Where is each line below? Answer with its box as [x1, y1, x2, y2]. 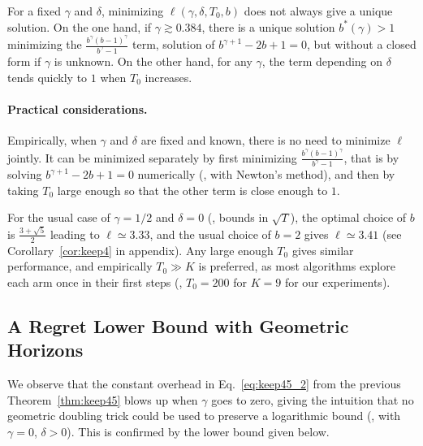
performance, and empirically [7, 258, 153, 275]
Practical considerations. [7, 100, 148, 117]
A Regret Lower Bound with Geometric [7, 313, 349, 338]
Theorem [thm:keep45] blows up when [7, 391, 198, 408]
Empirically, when [7, 131, 97, 148]
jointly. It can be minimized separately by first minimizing [7, 149, 297, 166]
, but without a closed [307, 36, 417, 53]
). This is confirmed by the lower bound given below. [67, 422, 330, 440]
